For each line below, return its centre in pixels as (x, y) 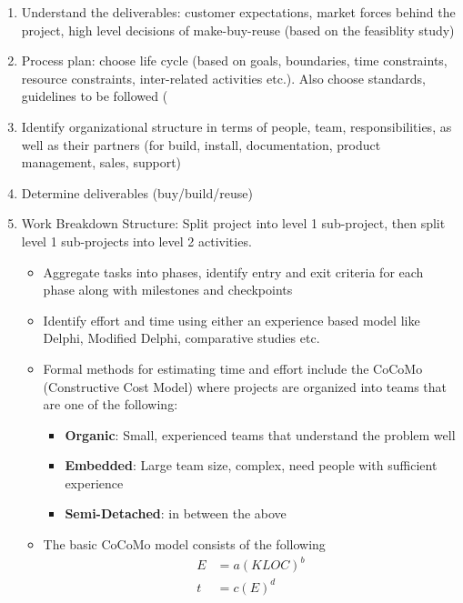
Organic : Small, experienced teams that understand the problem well (260, 434)
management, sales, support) (101, 162)
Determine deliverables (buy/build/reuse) (137, 192)
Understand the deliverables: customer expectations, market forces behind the (238, 12)
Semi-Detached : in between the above (176, 513)
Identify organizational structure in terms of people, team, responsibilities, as (237, 126)
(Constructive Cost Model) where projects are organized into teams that (245, 386)
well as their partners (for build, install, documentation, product (201, 144)
